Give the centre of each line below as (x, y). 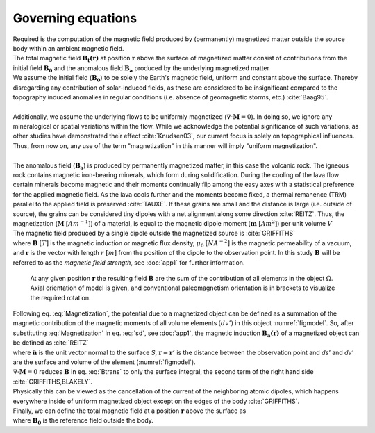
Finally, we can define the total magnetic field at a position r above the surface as (130, 411)
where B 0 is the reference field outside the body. (83, 422)
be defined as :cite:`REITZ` (51, 343)
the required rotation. (60, 297)
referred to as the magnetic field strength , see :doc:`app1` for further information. (129, 262)
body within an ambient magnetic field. (68, 48)
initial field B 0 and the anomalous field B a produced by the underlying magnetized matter (141, 68)
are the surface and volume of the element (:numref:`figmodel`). (104, 362)
